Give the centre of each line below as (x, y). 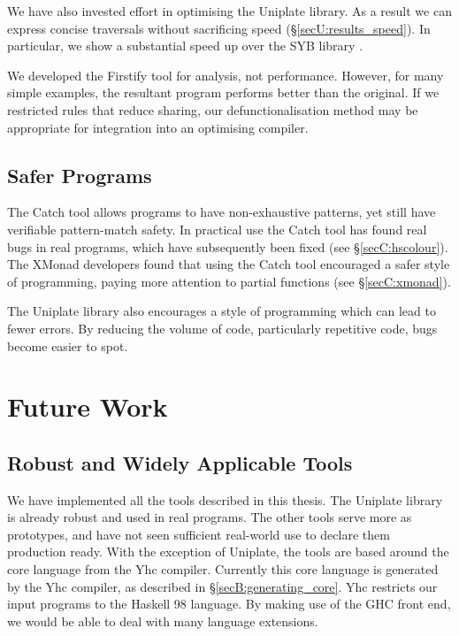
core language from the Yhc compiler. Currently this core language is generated (223, 569)
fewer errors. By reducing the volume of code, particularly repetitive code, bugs (222, 328)
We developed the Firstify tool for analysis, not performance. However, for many (226, 75)
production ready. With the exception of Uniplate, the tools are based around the (228, 552)
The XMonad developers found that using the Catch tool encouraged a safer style (229, 264)
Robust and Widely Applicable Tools (180, 462)
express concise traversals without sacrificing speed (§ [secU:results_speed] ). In (219, 28)
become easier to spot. (68, 345)
